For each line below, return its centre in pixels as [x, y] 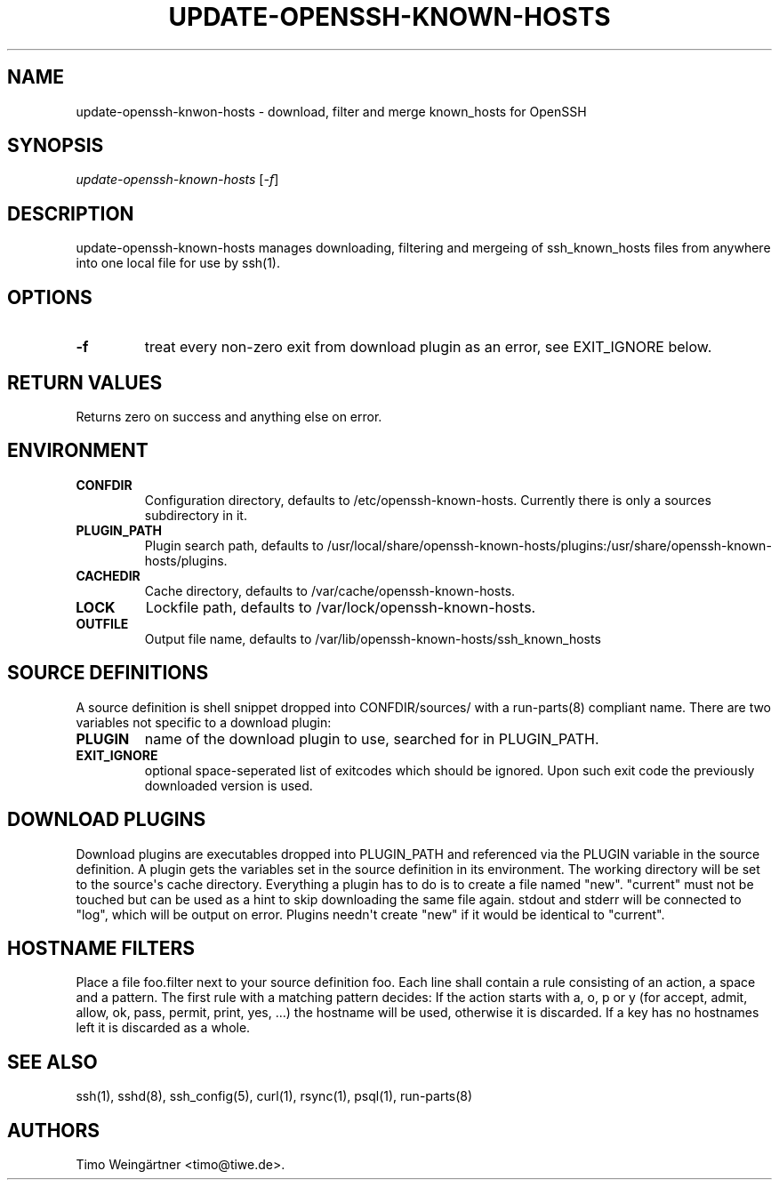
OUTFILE [102, 623]
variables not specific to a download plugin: [204, 722]
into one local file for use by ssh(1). [178, 263]
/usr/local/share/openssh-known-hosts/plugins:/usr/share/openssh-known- [549, 545]
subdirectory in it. [196, 515]
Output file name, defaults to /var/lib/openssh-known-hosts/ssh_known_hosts [373, 638]
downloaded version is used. [229, 785]
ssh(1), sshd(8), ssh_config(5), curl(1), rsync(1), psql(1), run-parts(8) [274, 1096]
